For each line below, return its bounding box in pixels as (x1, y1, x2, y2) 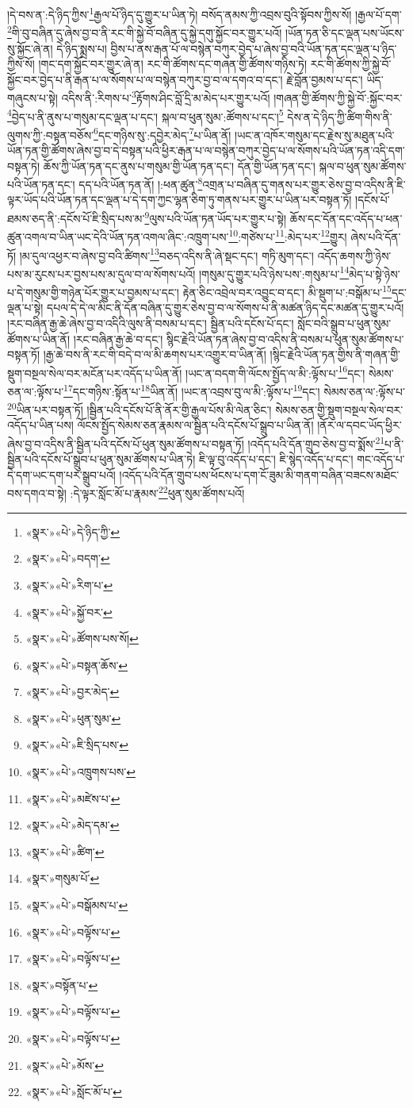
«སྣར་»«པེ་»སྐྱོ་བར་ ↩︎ (25, 603, 113, 620)
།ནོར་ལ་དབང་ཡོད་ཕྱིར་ (317, 417, 402, 433)
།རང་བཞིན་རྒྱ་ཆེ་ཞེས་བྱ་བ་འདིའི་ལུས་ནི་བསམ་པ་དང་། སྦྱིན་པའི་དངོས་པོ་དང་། (7, 314, 294, 331)
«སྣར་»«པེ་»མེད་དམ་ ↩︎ (25, 817, 120, 833)
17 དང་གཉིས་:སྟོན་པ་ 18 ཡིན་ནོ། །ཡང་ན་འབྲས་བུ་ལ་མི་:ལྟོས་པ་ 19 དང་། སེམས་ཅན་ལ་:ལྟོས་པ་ (63, 380, 405, 399)
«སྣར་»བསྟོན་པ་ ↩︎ (25, 976, 98, 993)
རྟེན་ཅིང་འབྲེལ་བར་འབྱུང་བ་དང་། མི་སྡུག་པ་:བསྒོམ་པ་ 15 (182, 282, 392, 300)
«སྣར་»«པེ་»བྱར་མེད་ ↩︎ (25, 683, 120, 700)
